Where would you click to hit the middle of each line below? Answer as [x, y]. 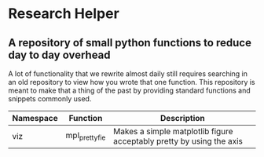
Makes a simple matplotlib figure [173, 131]
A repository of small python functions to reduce [130, 43]
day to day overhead [60, 55]
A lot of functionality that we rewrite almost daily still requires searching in [128, 74]
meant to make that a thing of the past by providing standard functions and [130, 90]
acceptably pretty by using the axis [178, 141]
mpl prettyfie [86, 136]
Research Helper [64, 14]
